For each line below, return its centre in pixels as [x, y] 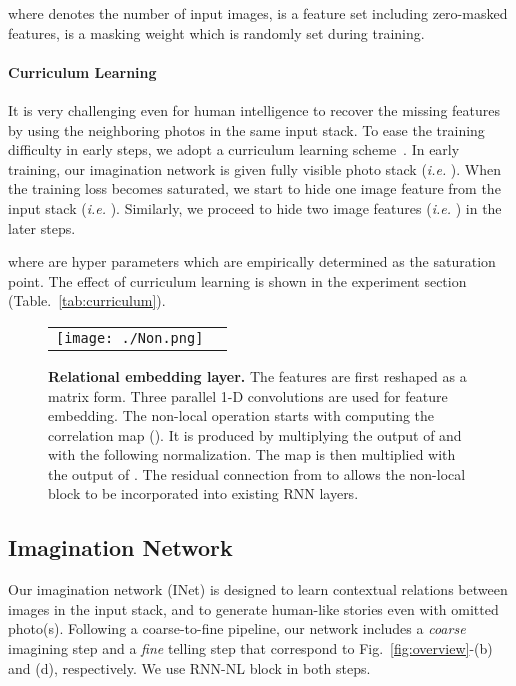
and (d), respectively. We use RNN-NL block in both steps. [189, 667]
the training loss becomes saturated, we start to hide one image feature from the [254, 188]
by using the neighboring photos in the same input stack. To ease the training [246, 129]
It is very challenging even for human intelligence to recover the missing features [254, 109]
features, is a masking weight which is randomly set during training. [216, 32]
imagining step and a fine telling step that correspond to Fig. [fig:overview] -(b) [250, 648]
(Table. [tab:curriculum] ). [87, 300]
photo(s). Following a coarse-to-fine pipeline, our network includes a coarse [237, 628]
